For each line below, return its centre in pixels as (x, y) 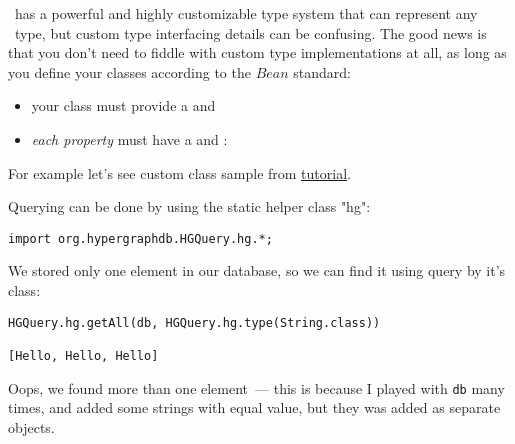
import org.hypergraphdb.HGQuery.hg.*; (140, 238)
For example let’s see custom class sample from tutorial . (179, 172)
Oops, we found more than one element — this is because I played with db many (256, 387)
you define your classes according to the (129, 71)
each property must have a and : (129, 138)
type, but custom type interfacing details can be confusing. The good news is (250, 32)
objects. (31, 426)
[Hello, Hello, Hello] (83, 355)
